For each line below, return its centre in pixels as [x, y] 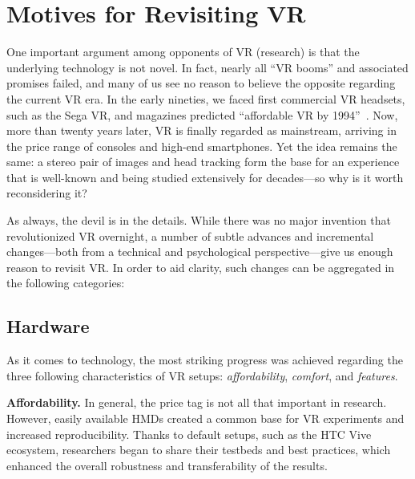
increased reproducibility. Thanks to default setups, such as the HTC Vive [189, 434]
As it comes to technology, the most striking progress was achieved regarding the [205, 360]
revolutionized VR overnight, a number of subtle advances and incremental [190, 235]
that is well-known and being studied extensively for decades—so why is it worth [205, 177]
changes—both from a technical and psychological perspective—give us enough [200, 252]
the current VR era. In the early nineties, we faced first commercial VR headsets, [206, 98]
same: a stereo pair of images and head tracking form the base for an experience [203, 162]
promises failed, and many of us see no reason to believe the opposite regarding [201, 83]
